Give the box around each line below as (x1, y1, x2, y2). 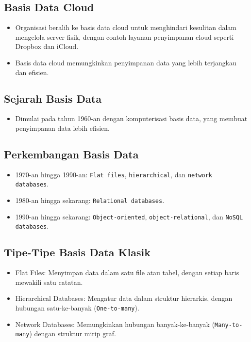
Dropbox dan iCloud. (15, 41, 79, 51)
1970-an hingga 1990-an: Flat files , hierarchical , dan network (15, 169, 213, 179)
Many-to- (215, 321, 243, 328)
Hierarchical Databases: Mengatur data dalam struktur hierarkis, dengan (15, 293, 233, 303)
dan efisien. (15, 67, 49, 77)
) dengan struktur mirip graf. (29, 328, 116, 339)
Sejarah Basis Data (4, 91, 101, 106)
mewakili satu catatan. (15, 277, 83, 287)
